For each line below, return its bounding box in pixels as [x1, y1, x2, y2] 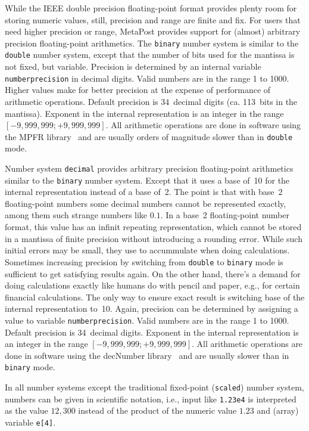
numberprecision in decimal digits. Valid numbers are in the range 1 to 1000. [5, 72, 289, 84]
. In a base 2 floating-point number [160, 209, 289, 221]
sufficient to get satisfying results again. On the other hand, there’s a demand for [5, 267, 301, 280]
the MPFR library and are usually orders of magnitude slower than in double [5, 130, 293, 142]
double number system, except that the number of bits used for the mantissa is [5, 48, 295, 61]
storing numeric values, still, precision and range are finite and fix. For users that [5, 13, 301, 26]
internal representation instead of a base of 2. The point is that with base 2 [5, 185, 283, 198]
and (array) [257, 404, 299, 417]
